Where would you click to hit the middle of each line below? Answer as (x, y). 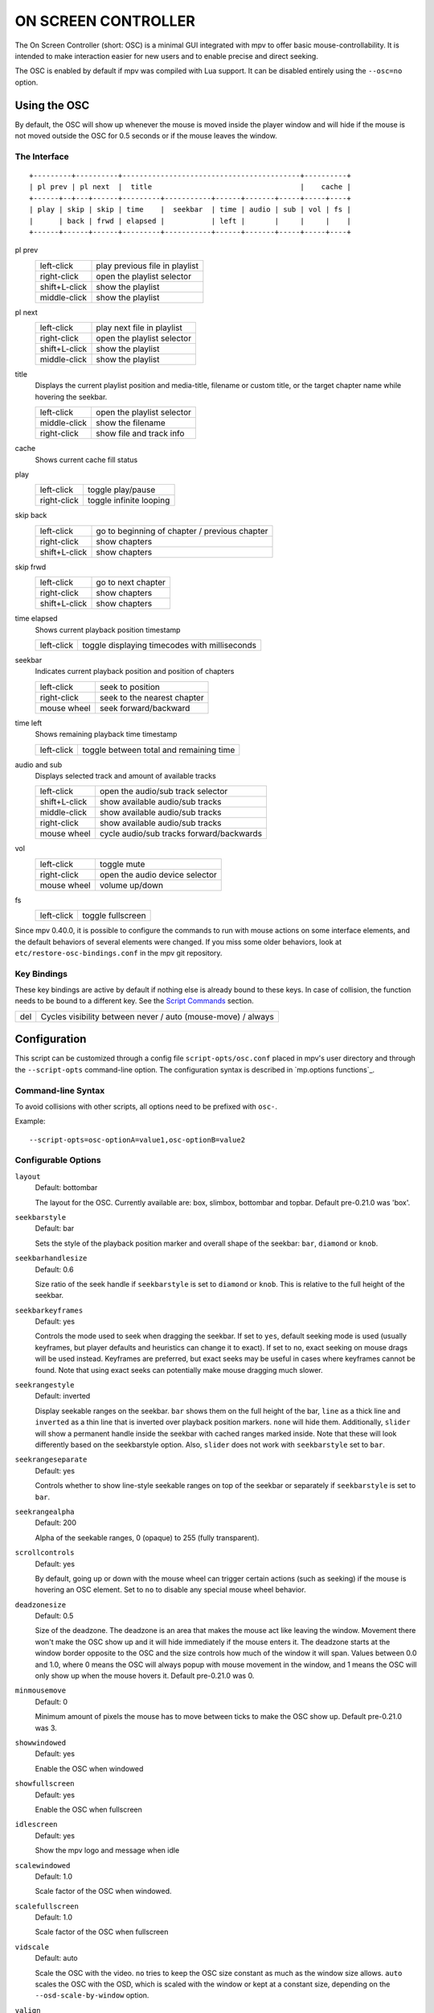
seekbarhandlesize (51, 1259)
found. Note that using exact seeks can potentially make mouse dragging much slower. (179, 1370)
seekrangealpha (45, 1511)
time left (29, 723)
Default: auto (56, 1958)
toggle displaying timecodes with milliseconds (169, 645)
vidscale (32, 1947)
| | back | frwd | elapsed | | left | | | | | (190, 221)
